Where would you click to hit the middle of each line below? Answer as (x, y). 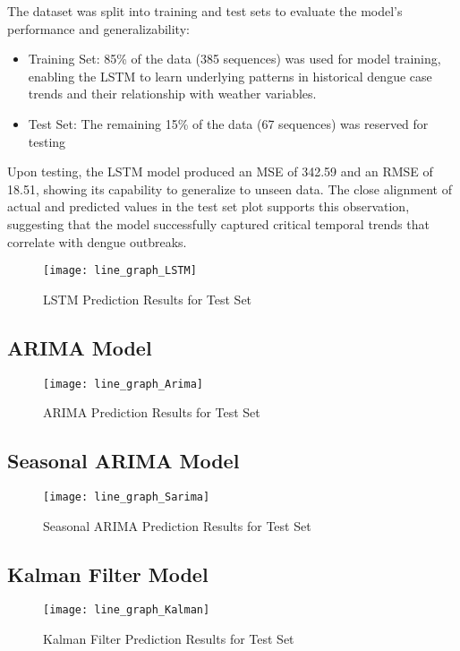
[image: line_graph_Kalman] (127, 610)
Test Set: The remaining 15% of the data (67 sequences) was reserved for (228, 123)
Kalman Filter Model (108, 574)
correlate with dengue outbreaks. (97, 241)
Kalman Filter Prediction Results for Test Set (169, 639)
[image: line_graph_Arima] (123, 384)
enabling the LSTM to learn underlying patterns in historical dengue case (230, 76)
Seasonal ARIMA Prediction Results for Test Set (177, 525)
